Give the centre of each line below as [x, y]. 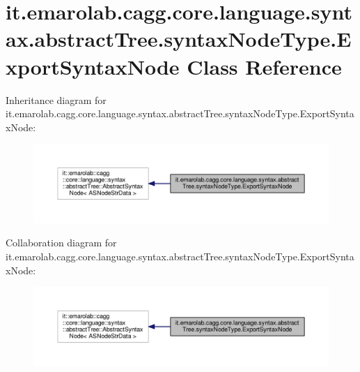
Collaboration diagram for [61, 243]
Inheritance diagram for [56, 99]
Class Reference [264, 66]
